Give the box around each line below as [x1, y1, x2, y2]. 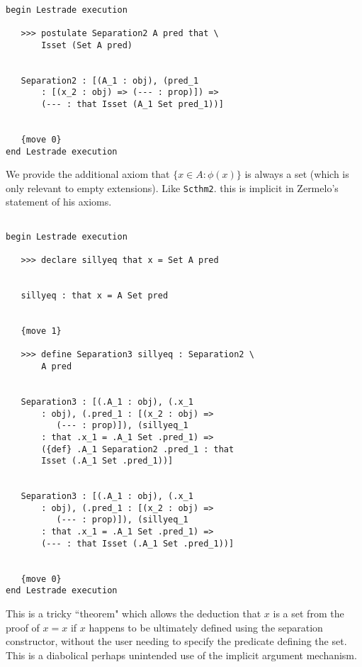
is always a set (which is [244, 167, 349, 181]
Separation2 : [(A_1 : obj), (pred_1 [21, 75, 199, 86]
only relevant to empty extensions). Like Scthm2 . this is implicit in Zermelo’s [6, 180, 339, 195]
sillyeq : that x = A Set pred [21, 290, 169, 301]
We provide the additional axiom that [6, 167, 170, 181]
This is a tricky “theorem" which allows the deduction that [6, 606, 261, 621]
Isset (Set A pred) [41, 40, 132, 50]
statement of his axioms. [6, 194, 112, 209]
